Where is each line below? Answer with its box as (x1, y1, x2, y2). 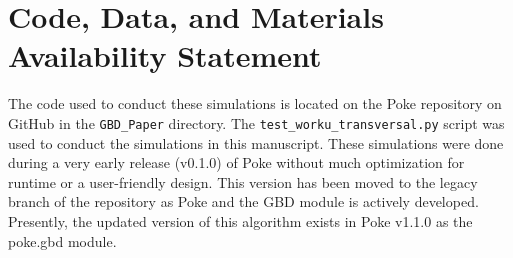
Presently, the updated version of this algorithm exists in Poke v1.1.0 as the (8, 210, 473, 231)
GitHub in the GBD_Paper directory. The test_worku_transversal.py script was (8, 112, 505, 133)
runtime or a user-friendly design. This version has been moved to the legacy (8, 171, 478, 192)
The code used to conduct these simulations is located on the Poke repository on (8, 93, 502, 114)
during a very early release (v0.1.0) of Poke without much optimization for (8, 152, 465, 173)
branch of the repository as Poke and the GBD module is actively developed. (8, 191, 479, 212)
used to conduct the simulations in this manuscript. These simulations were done (8, 132, 504, 153)
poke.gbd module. (8, 230, 117, 251)
